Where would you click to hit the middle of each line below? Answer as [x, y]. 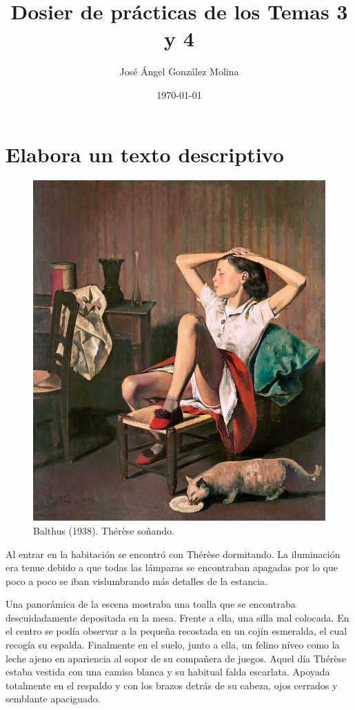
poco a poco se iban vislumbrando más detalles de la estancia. [136, 581]
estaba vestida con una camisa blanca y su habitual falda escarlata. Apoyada [168, 672]
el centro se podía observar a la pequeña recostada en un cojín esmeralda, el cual [176, 631]
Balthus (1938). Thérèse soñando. [104, 530]
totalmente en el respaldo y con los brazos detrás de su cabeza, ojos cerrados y [172, 685]
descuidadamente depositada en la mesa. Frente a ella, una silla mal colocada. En [177, 617]
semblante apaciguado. [53, 699]
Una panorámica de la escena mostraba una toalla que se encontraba [151, 604]
